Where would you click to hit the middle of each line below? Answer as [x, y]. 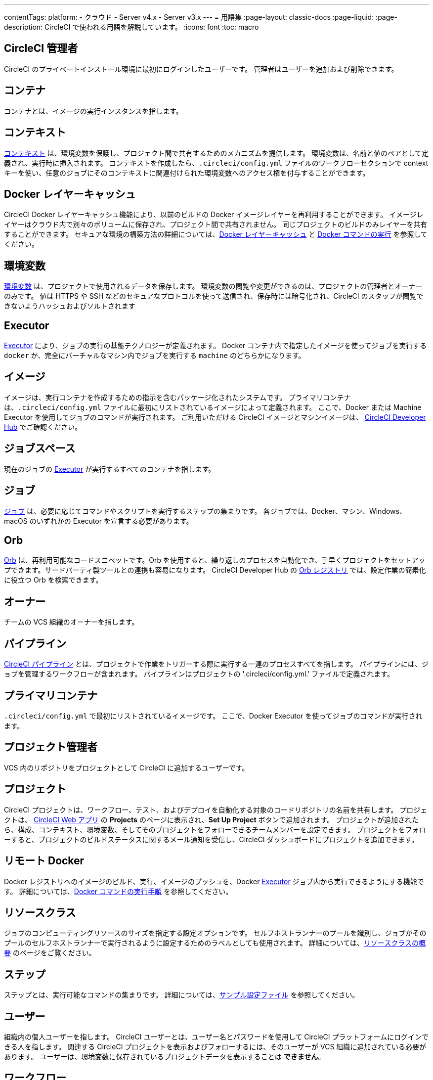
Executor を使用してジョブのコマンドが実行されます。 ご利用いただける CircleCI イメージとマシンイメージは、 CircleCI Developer [215, 417]
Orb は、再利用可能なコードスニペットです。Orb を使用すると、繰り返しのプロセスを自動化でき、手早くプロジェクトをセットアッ [215, 560]
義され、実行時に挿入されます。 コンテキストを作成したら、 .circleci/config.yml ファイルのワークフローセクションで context [216, 163]
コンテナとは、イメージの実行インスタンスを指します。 [93, 111]
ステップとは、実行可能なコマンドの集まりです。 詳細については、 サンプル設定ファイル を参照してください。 [182, 995]
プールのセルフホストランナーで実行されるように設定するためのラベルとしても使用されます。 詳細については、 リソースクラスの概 [215, 943]
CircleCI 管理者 [41, 48]
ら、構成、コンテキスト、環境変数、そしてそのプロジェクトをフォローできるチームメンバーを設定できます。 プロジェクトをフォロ [215, 829]
